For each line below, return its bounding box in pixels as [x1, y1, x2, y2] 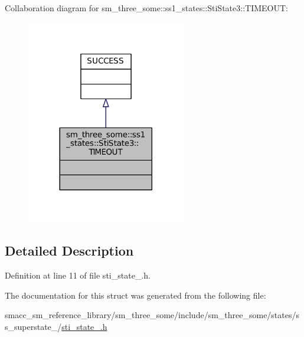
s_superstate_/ [5, 320, 62, 332]
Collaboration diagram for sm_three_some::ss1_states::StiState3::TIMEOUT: [5, 2, 288, 14]
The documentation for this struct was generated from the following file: [5, 289, 266, 301]
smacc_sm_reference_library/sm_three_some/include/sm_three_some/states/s [5, 309, 300, 321]
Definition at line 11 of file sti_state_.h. [5, 269, 151, 282]
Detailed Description [5, 241, 134, 260]
